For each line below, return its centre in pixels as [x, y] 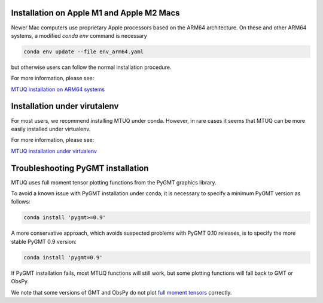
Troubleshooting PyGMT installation [80, 168]
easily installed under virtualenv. [51, 129]
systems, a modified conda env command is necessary [79, 35]
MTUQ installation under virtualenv [54, 151]
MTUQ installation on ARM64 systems [58, 89]
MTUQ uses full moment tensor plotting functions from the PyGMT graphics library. [114, 182]
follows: [21, 202]
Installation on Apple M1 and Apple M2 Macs [95, 13]
